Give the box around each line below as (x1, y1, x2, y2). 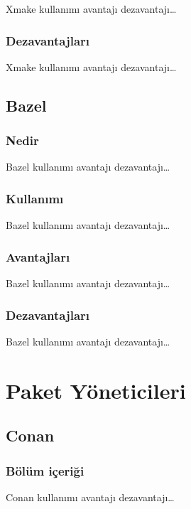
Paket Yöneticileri (6, 375, 186, 404)
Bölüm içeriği (6, 461, 84, 479)
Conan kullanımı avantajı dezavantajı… (6, 489, 175, 504)
